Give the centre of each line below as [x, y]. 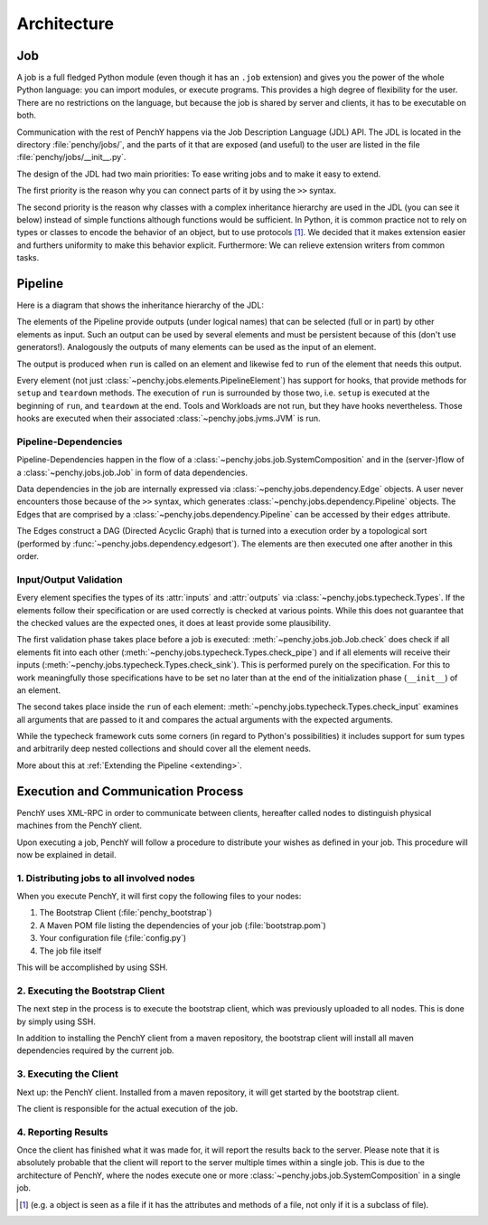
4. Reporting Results [62, 1132]
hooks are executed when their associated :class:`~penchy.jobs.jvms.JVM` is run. [169, 418]
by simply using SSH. [56, 1021]
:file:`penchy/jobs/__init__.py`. [71, 157]
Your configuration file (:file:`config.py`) [113, 938]
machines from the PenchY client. [80, 826]
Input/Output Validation [70, 579]
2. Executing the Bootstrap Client [91, 991]
